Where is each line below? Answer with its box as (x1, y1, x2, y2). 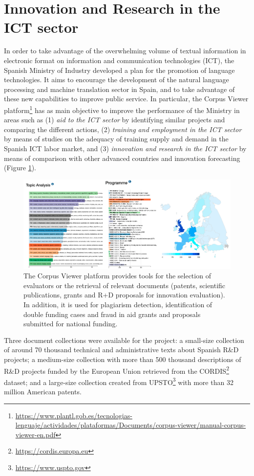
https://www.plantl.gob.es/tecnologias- (15, 410, 132, 420)
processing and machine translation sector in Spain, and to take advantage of (4, 84, 235, 94)
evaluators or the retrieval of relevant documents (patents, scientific (23, 280, 226, 290)
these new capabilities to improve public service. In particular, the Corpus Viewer (4, 93, 249, 104)
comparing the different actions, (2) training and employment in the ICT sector (4, 124, 242, 134)
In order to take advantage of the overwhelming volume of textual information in (4, 45, 246, 56)
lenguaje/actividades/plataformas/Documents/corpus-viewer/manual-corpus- (15, 420, 246, 430)
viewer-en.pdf (15, 429, 56, 439)
